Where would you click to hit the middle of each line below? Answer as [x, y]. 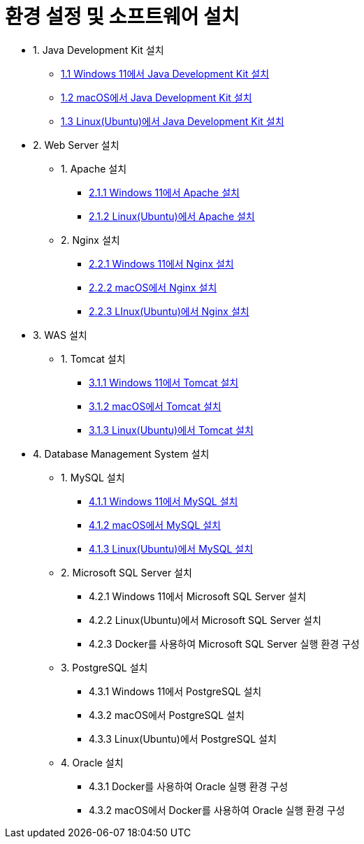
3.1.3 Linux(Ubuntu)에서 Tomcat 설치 [171, 430]
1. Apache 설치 [94, 168]
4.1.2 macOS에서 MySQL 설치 [155, 525]
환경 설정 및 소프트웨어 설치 [122, 17]
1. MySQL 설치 [93, 477]
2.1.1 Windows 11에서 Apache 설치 [164, 192]
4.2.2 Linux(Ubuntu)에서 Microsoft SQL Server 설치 [205, 620]
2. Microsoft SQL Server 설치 [126, 572]
